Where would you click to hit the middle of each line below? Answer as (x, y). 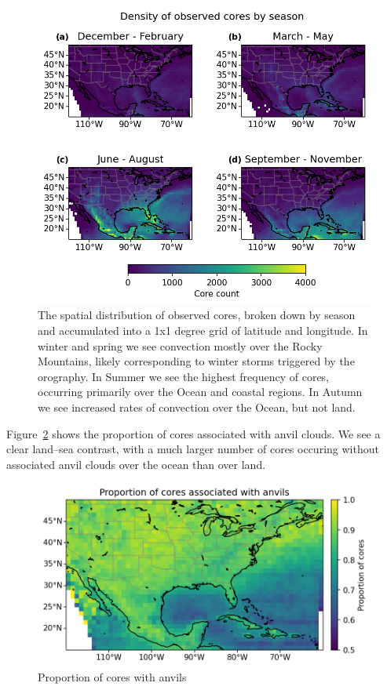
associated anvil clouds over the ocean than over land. (136, 464)
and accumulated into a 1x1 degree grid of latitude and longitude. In (203, 330)
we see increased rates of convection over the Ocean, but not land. (197, 407)
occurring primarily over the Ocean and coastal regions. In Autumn (200, 392)
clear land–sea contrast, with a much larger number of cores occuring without (193, 449)
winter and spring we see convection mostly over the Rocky (180, 345)
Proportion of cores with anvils (112, 677)
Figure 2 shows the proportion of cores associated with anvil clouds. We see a (193, 433)
